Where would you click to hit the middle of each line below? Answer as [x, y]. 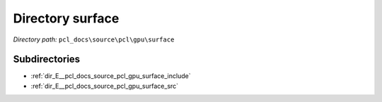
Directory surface [66, 18]
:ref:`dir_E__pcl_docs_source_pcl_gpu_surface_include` [111, 76]
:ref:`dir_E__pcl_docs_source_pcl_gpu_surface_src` [105, 86]
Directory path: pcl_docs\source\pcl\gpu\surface [94, 39]
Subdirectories [47, 59]
